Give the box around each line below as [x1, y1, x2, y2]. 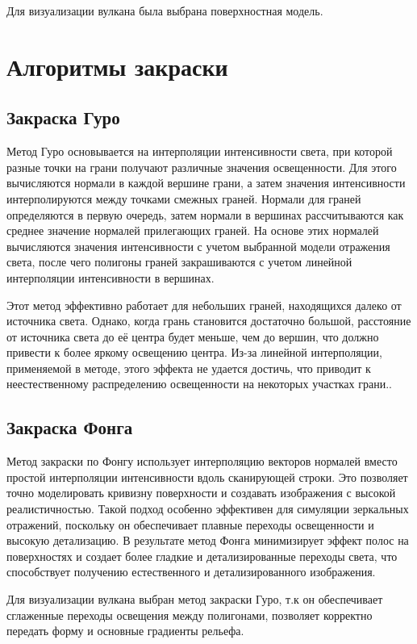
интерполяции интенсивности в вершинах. [6, 269, 215, 286]
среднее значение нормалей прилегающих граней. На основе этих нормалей [6, 222, 379, 239]
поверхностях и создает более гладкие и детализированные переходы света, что [6, 547, 398, 564]
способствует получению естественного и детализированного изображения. [6, 563, 376, 580]
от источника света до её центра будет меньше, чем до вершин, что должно [6, 328, 379, 345]
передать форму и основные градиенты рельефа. [6, 622, 244, 639]
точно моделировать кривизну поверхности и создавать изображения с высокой [6, 484, 396, 501]
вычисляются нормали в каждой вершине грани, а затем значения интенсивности [6, 174, 406, 191]
